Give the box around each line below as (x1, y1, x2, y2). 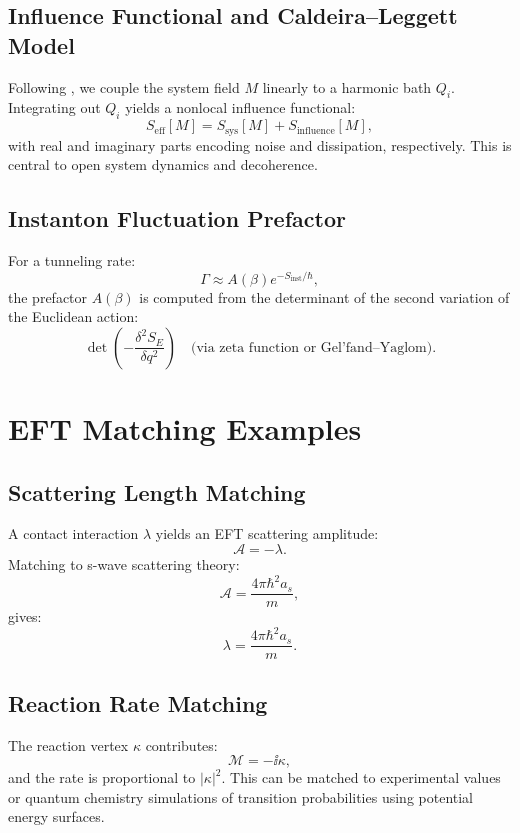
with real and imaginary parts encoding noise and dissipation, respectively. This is (8, 134, 512, 155)
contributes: (145, 734, 218, 755)
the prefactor (8, 286, 88, 307)
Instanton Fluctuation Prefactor (8, 203, 346, 234)
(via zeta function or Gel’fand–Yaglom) (190, 340, 433, 355)
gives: (8, 606, 42, 627)
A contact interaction (8, 523, 139, 544)
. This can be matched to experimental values (221, 767, 501, 788)
